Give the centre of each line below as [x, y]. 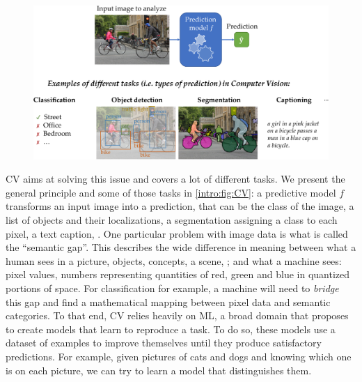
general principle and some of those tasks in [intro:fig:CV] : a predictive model [171, 192]
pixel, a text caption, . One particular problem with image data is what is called [177, 233]
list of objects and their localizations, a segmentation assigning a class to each [172, 220]
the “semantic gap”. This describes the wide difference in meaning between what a [181, 247]
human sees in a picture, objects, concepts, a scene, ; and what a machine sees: [174, 260]
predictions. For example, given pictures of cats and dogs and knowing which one [179, 356]
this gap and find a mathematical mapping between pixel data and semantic [168, 301]
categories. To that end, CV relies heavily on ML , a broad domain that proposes [177, 315]
